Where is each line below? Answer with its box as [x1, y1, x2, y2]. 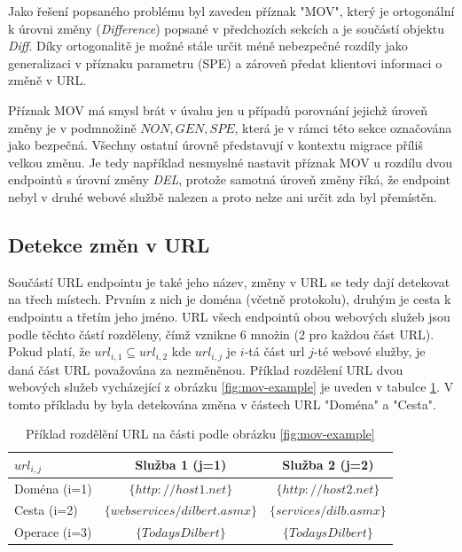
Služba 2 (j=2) [282, 455, 374, 474]
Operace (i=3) [14, 523, 92, 541]
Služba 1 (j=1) [135, 455, 227, 474]
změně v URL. [8, 71, 87, 89]
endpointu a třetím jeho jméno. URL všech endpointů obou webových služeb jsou [8, 307, 450, 325]
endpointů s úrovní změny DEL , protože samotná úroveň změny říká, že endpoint [8, 170, 450, 189]
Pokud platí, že [8, 342, 90, 361]
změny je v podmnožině [8, 118, 137, 136]
